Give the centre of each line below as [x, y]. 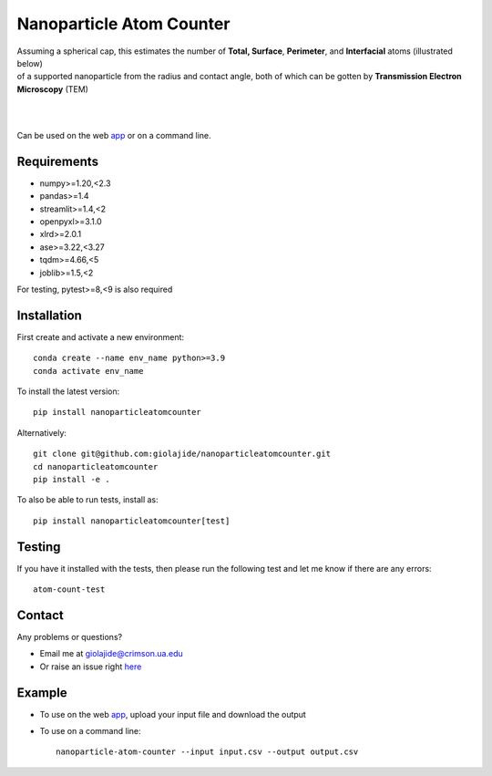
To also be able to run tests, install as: [87, 500]
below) [30, 63]
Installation [49, 315]
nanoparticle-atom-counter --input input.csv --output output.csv [207, 752]
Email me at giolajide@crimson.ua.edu [112, 654]
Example [42, 693]
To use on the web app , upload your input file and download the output [173, 714]
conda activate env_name [88, 371]
